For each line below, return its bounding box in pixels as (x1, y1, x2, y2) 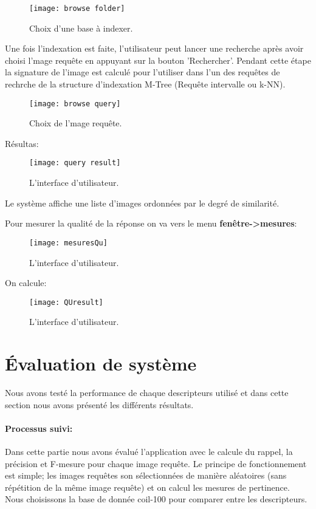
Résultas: (5, 137, 39, 149)
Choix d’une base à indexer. (29, 21, 133, 34)
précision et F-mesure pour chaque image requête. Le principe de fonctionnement (5, 457, 307, 470)
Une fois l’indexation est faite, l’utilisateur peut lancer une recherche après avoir (5, 42, 304, 55)
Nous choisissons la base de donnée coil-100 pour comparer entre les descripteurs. (5, 493, 307, 505)
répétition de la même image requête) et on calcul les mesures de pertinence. (5, 480, 290, 493)
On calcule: (5, 276, 47, 289)
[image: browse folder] (29, 4, 125, 13)
